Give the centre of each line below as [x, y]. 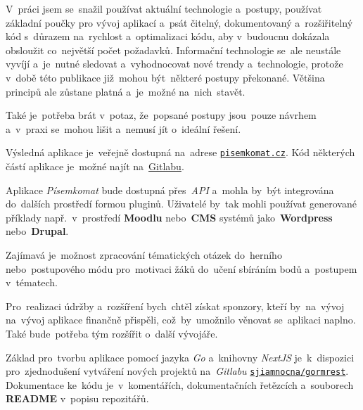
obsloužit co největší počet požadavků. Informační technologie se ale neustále [173, 50]
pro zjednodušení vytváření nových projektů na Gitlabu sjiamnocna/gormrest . [177, 371]
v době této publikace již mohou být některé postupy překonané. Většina [165, 77]
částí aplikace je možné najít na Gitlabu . [95, 166]
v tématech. [32, 282]
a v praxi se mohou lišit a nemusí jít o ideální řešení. [123, 128]
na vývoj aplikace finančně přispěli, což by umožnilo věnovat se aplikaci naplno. [181, 320]
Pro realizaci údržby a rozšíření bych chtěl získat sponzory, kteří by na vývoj [175, 306]
